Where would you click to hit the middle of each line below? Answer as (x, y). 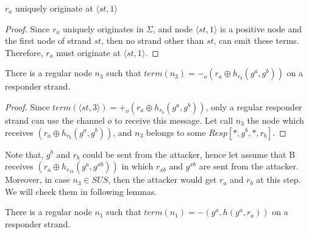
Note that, (24, 154)
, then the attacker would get (162, 179)
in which (137, 166)
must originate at (88, 52)
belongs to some (176, 132)
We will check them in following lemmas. (81, 191)
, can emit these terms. (256, 41)
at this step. (279, 179)
